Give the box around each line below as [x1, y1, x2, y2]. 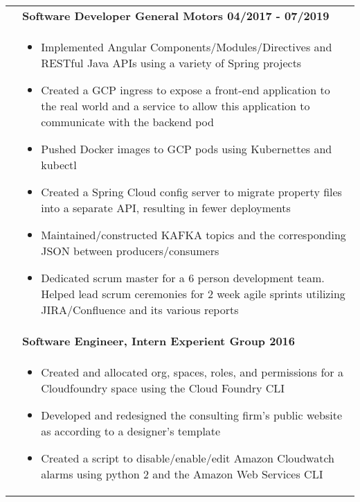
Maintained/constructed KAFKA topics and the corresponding [41, 227, 346, 243]
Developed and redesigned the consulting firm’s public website [41, 407, 343, 423]
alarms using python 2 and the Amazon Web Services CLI [41, 466, 323, 482]
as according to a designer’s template [41, 423, 221, 439]
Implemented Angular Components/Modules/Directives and [41, 39, 332, 55]
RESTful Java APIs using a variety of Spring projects [41, 55, 302, 71]
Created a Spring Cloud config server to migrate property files [41, 184, 342, 200]
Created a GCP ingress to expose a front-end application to [41, 82, 330, 98]
